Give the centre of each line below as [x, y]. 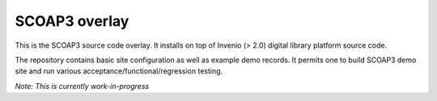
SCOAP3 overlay [72, 21]
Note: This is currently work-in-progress [82, 86]
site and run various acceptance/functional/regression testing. [119, 71]
